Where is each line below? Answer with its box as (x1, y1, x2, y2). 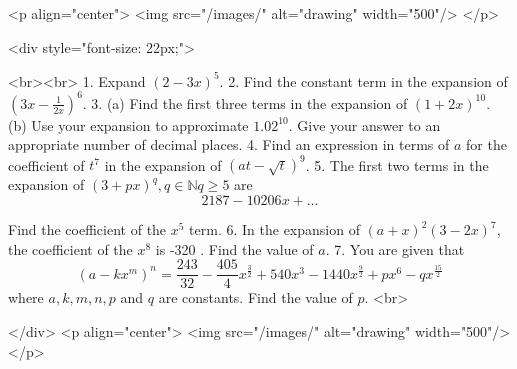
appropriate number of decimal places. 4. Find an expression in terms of (8, 134, 450, 155)
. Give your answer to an (288, 114, 441, 135)
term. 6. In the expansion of (189, 219, 360, 240)
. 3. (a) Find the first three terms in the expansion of (82, 92, 408, 113)
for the (466, 134, 507, 155)
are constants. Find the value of (158, 287, 353, 308)
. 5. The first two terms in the (305, 154, 489, 175)
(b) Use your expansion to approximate (8, 114, 249, 135)
